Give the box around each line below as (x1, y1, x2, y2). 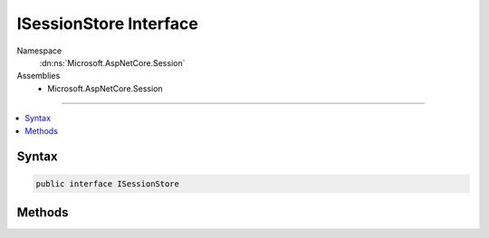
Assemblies (16, 71, 61, 81)
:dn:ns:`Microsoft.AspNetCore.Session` (39, 57, 186, 68)
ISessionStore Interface (16, 14, 198, 33)
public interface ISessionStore (35, 178, 180, 189)
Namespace (16, 45, 62, 56)
